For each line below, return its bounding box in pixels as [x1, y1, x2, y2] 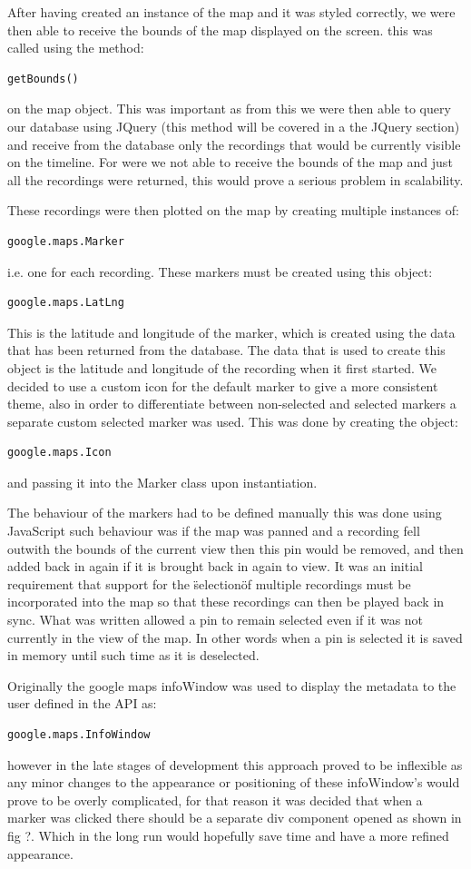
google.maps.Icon [7, 446, 112, 459]
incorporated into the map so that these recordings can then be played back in [7, 592, 445, 611]
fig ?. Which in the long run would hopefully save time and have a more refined [7, 825, 449, 844]
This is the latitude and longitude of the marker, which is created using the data [7, 322, 456, 341]
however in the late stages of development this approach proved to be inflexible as [7, 755, 463, 774]
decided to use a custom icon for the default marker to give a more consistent [7, 376, 438, 395]
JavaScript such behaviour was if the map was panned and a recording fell [7, 521, 420, 540]
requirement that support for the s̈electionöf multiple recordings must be [7, 574, 411, 593]
